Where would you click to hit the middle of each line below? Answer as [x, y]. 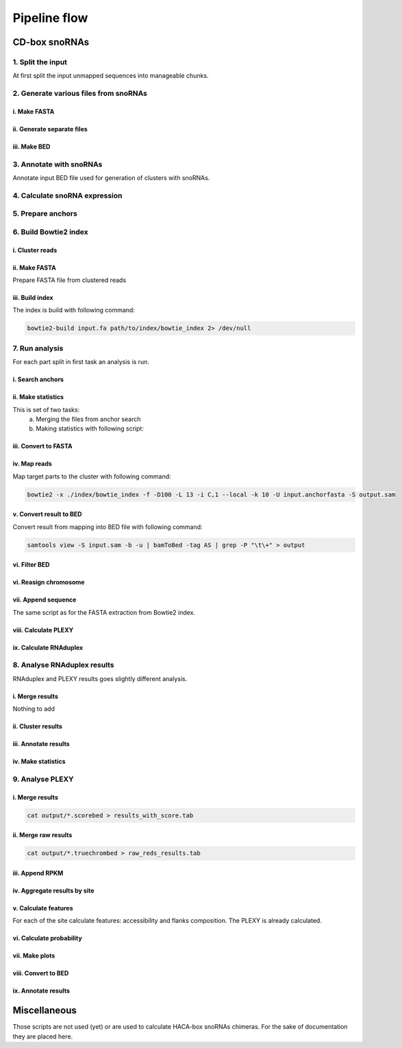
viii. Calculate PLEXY [43, 630]
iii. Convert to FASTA [42, 446]
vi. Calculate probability [47, 938]
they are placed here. [43, 1036]
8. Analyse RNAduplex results [63, 665]
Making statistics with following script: [90, 429]
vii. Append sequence [45, 600]
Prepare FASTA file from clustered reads [70, 280]
